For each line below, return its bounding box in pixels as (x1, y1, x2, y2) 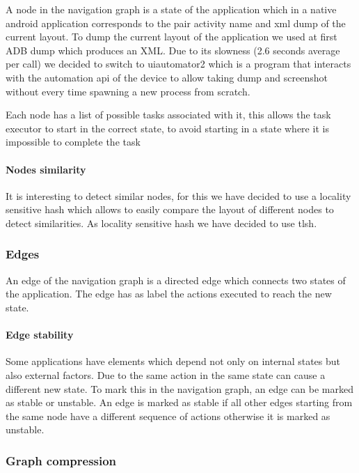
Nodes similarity (6, 162, 86, 176)
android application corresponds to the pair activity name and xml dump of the (6, 15, 346, 30)
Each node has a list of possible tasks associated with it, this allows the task (6, 107, 331, 122)
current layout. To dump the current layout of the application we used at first (6, 29, 337, 44)
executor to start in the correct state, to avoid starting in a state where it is (6, 121, 329, 135)
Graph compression (6, 451, 117, 469)
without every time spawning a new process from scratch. (6, 84, 250, 98)
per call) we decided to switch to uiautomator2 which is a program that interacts (6, 56, 351, 71)
